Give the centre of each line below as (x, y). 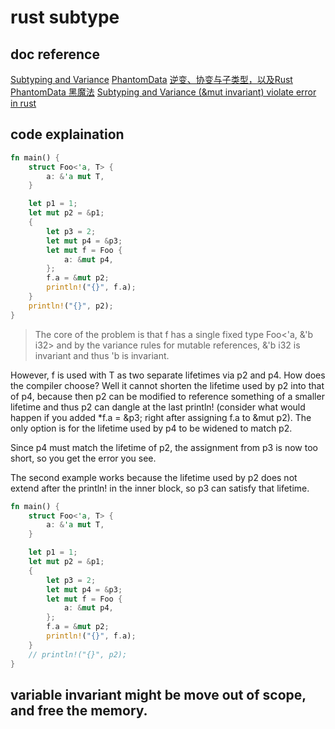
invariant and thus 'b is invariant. (102, 355)
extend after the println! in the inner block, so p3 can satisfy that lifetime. (160, 488)
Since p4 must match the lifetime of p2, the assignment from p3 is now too (164, 447)
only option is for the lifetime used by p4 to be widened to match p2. (151, 428)
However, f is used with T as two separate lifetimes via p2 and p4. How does (168, 375)
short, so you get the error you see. (83, 458)
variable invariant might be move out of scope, (158, 694)
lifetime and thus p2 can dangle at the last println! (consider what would (158, 407)
